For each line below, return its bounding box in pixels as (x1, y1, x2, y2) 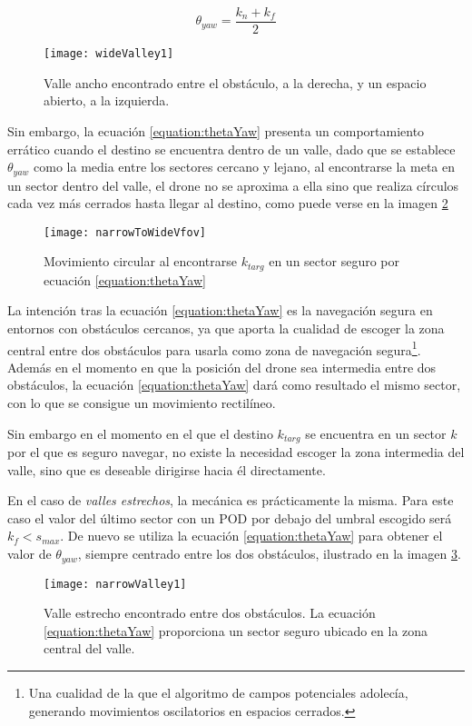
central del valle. (44, 639, 135, 658)
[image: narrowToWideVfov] (44, 225, 206, 239)
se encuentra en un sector (305, 423, 447, 443)
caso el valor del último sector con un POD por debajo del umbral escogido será (7, 508, 452, 527)
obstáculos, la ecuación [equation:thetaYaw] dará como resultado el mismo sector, (7, 375, 461, 394)
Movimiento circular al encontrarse (44, 252, 237, 271)
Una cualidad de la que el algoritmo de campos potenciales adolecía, (28, 682, 408, 701)
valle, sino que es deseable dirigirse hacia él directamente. (7, 460, 326, 479)
